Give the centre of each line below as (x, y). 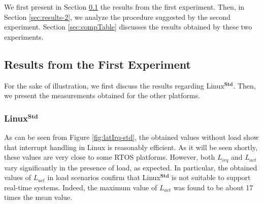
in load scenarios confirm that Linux (104, 177)
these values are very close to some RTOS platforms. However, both (110, 157)
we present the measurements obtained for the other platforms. (102, 95)
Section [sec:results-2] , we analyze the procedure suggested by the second (117, 17)
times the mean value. (38, 197)
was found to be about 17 (213, 187)
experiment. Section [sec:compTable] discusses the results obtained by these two (128, 27)
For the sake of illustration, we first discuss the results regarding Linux (114, 85)
